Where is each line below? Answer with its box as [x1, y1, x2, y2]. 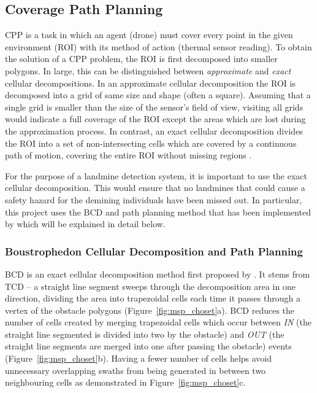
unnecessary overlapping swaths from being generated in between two [5, 364, 266, 376]
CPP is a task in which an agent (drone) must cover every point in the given [5, 28, 293, 41]
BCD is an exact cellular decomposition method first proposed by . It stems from [5, 267, 310, 280]
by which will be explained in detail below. [5, 217, 166, 230]
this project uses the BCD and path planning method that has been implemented [5, 205, 311, 218]
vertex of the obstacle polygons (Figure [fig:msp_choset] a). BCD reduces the [5, 303, 295, 316]
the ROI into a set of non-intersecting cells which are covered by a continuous [5, 136, 297, 149]
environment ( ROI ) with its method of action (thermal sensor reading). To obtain [5, 40, 312, 53]
